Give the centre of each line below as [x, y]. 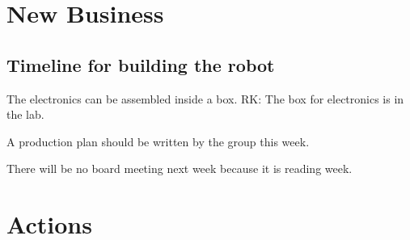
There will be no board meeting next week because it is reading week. [180, 168]
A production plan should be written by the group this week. [158, 141]
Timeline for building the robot [141, 64]
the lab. [25, 114]
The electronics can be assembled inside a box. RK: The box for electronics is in [205, 98]
